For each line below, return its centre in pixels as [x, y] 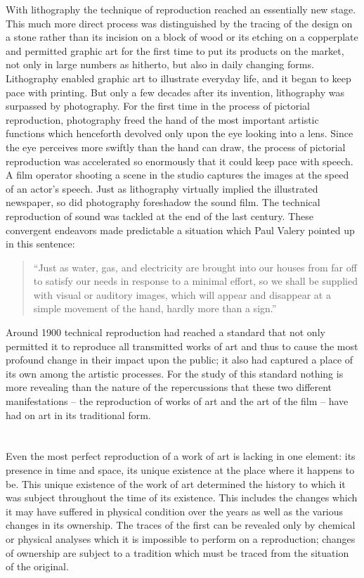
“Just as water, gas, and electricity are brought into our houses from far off [195, 267]
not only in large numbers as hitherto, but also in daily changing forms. [160, 64]
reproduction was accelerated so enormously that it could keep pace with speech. [180, 161]
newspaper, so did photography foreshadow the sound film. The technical [163, 202]
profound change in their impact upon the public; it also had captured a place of [180, 360]
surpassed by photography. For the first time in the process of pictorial [158, 106]
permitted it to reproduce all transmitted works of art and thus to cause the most [182, 346]
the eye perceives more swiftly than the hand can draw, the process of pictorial [176, 147]
